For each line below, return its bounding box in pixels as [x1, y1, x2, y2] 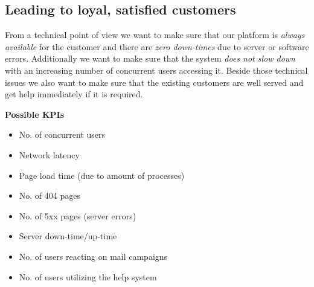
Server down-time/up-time [19, 230, 117, 242]
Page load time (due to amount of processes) [19, 169, 185, 181]
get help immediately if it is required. [5, 88, 143, 100]
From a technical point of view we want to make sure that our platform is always [5, 28, 305, 41]
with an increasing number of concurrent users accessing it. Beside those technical [5, 63, 308, 76]
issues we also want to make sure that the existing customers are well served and [5, 76, 304, 88]
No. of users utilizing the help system [19, 270, 157, 283]
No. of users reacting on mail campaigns [19, 250, 168, 262]
